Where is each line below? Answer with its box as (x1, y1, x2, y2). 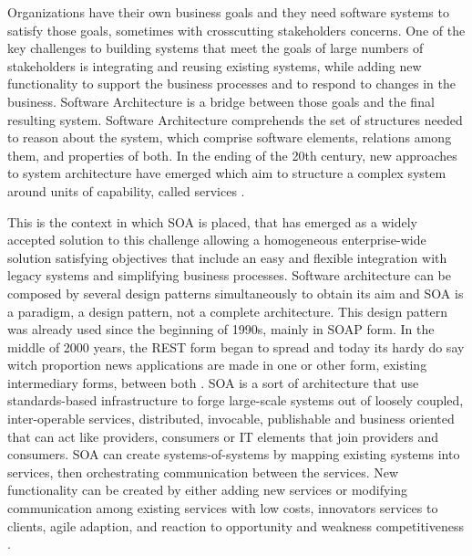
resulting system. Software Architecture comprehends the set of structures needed (7, 110, 463, 129)
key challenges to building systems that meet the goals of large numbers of (7, 38, 424, 58)
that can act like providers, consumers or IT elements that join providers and (7, 426, 439, 446)
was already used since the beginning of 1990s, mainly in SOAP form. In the (7, 320, 435, 339)
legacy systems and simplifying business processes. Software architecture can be (7, 266, 451, 285)
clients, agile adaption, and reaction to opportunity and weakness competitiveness (7, 516, 464, 535)
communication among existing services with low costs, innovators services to (7, 498, 438, 518)
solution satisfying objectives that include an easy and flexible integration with (7, 247, 447, 267)
